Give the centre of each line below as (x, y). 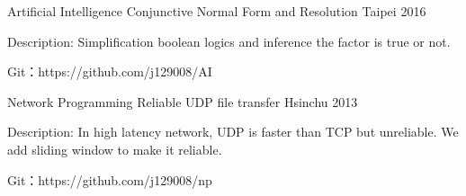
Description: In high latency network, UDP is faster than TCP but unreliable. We (233, 132)
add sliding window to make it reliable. (115, 149)
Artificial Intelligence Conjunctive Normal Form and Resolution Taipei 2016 (217, 11)
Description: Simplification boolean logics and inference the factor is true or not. (229, 41)
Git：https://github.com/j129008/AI (110, 71)
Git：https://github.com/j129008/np (110, 179)
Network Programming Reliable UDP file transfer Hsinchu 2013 (183, 101)
